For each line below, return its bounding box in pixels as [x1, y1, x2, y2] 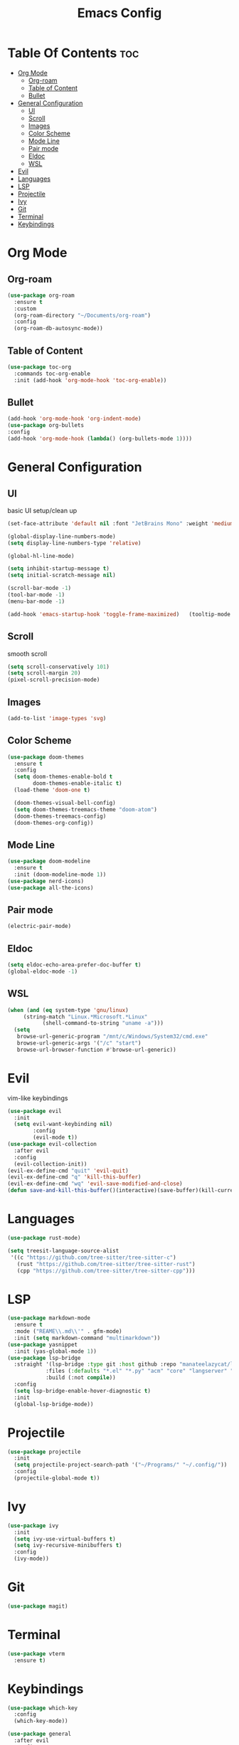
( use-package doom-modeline [7, 858, 91, 865]
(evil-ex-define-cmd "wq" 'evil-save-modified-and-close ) [7, 1180, 183, 1188]
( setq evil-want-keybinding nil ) [14, 1121, 113, 1128]
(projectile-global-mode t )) [14, 1475, 100, 1482]
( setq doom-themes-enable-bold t [14, 774, 113, 781]
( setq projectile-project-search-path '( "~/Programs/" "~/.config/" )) [14, 1461, 228, 1469]
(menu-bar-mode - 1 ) [7, 598, 65, 605]
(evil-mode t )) [33, 1134, 78, 1142]
